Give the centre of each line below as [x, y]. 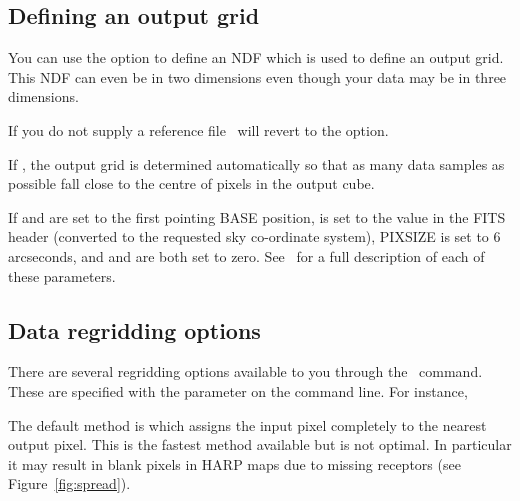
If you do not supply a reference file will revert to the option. [198, 129]
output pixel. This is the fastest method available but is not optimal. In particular [260, 444]
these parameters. [62, 275]
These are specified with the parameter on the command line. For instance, [238, 390]
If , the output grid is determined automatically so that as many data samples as [256, 163]
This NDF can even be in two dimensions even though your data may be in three [257, 76]
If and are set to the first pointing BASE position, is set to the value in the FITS [257, 216]
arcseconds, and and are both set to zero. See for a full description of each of [246, 255]
